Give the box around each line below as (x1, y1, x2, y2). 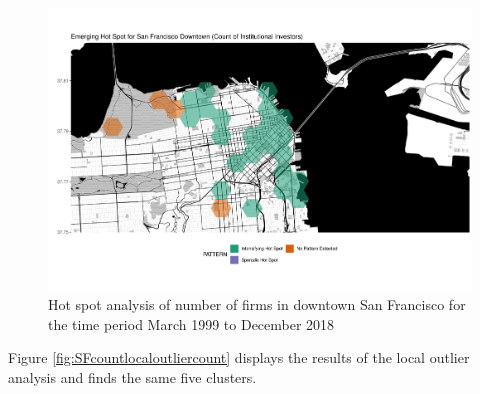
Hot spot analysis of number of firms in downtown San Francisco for (48, 294, 466, 315)
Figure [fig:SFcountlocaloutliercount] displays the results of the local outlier (8, 347, 470, 368)
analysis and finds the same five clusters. (8, 367, 257, 388)
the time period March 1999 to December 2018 (48, 313, 335, 334)
